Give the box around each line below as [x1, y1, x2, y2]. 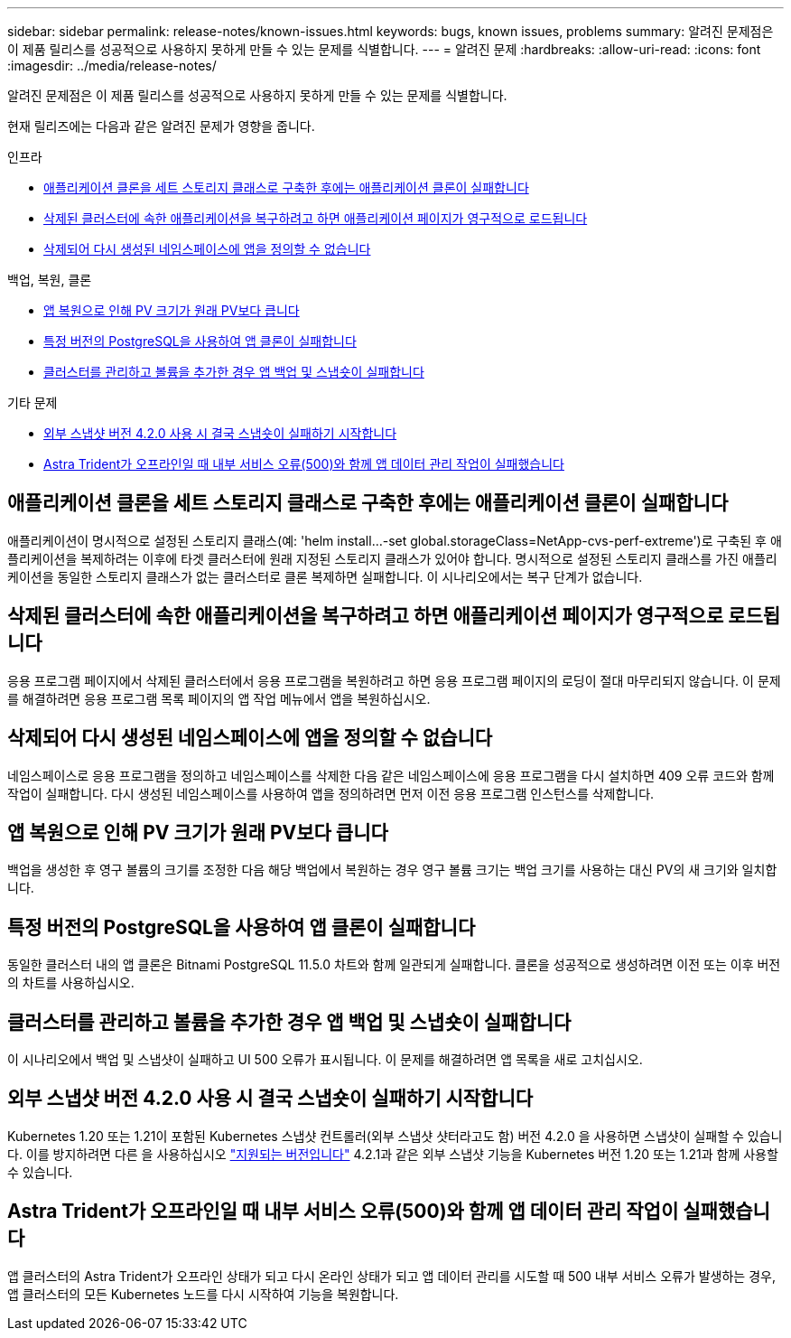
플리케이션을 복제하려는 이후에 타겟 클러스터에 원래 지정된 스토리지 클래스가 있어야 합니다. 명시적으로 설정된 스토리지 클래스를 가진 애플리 [7, 550, 777, 566]
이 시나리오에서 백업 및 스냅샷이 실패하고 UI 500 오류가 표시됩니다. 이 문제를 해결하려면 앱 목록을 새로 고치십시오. [7, 1052, 643, 1068]
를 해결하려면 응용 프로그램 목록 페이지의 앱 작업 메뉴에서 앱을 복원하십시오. [7, 690, 431, 706]
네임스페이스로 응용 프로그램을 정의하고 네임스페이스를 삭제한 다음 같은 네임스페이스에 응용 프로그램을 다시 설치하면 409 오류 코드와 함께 [7, 767, 775, 783]
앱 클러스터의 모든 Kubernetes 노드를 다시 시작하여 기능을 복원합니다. [7, 1286, 399, 1302]
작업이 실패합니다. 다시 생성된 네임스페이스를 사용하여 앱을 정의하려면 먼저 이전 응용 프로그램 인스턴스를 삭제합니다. [7, 785, 655, 801]
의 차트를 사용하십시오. [7, 975, 135, 991]
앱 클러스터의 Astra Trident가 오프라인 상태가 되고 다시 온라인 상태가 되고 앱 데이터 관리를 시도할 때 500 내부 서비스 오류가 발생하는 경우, [7, 1268, 776, 1284]
